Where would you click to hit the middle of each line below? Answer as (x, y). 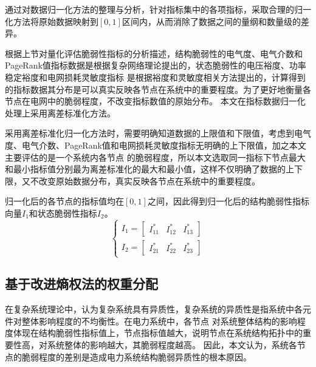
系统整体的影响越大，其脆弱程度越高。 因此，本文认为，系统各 (172, 345)
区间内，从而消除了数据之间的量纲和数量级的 (211, 21)
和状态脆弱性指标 (63, 213)
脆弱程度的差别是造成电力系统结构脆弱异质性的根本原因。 (136, 356)
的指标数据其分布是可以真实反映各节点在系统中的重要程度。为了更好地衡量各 (158, 89)
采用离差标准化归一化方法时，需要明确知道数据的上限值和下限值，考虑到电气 (158, 133)
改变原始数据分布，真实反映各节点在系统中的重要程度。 (149, 180)
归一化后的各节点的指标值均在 (64, 201)
